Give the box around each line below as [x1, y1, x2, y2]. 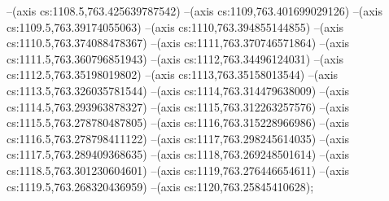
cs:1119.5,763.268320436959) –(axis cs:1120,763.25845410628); [7, 177, 314, 194]
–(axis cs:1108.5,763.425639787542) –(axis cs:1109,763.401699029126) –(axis [7, 2, 382, 19]
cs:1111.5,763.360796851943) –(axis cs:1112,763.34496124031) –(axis [7, 50, 344, 67]
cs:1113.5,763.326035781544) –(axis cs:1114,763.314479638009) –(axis [7, 81, 350, 98]
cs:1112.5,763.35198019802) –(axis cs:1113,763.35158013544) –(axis [7, 66, 339, 83]
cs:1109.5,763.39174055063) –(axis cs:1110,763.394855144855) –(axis [7, 18, 344, 35]
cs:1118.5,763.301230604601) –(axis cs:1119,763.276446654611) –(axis [7, 161, 350, 178]
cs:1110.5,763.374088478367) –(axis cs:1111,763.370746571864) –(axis [7, 34, 350, 51]
